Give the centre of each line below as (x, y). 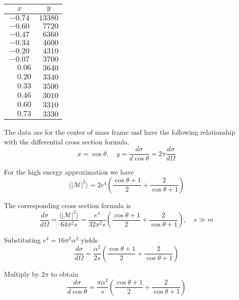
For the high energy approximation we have (69, 172)
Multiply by (22, 274)
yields (89, 240)
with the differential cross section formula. (67, 141)
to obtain (64, 274)
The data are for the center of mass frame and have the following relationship (120, 132)
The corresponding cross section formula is (67, 205)
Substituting (22, 240)
